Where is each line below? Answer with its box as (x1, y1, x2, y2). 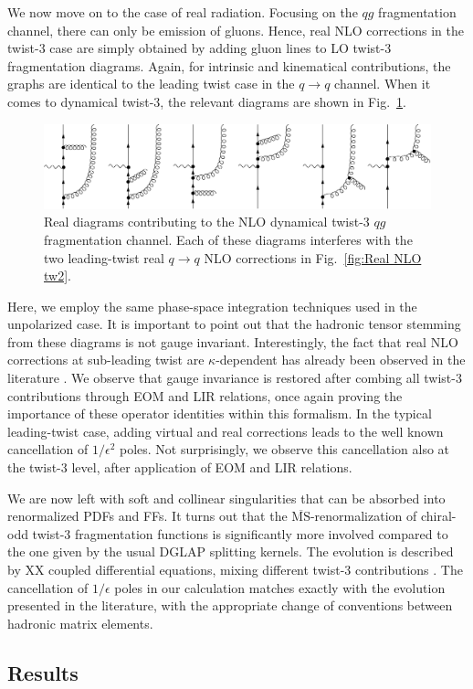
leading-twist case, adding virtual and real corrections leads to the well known (7, 421, 444, 440)
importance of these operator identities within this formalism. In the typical (7, 404, 432, 423)
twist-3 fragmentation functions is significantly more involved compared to (32, 524, 448, 543)
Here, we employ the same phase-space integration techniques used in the (7, 296, 417, 315)
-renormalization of (310, 506, 417, 525)
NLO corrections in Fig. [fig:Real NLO (204, 248, 422, 267)
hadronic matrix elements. (7, 613, 153, 632)
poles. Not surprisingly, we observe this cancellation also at (119, 440, 450, 459)
